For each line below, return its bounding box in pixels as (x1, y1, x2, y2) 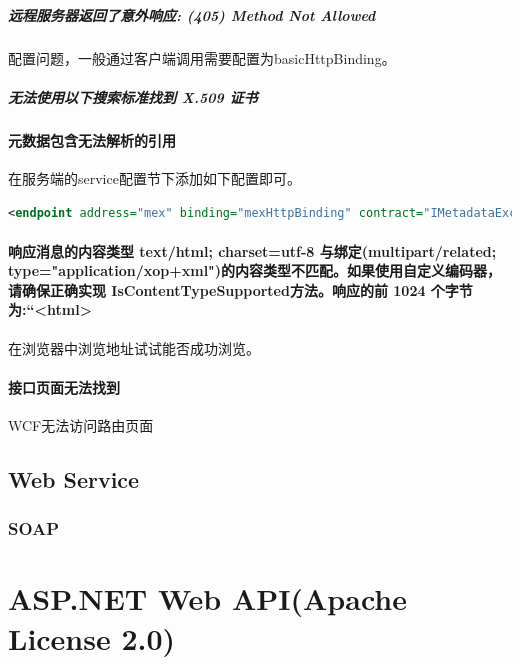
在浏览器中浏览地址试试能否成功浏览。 (8, 337, 260, 358)
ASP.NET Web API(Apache (8, 578, 407, 619)
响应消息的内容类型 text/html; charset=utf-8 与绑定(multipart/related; (8, 240, 497, 261)
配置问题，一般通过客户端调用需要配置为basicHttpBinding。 (8, 47, 396, 68)
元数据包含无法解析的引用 (8, 129, 176, 150)
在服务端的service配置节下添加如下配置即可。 (8, 167, 301, 188)
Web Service (8, 464, 140, 495)
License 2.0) (8, 617, 176, 658)
